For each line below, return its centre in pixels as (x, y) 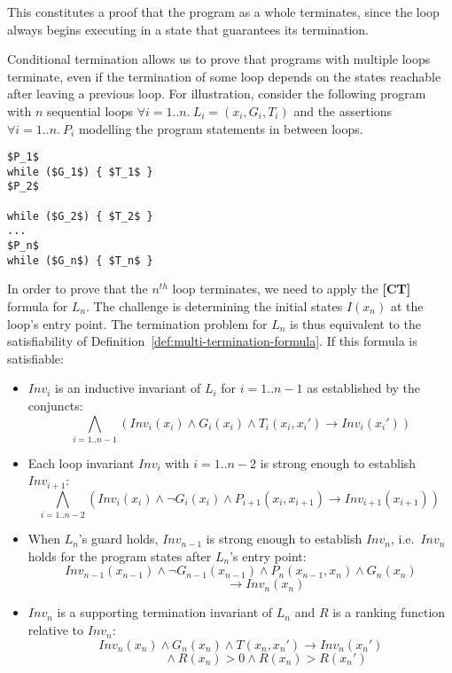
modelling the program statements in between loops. (221, 128)
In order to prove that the (78, 289)
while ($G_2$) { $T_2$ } (80, 216)
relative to (56, 630)
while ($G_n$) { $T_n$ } (80, 260)
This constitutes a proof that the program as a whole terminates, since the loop (223, 12)
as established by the (364, 388)
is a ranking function (389, 612)
